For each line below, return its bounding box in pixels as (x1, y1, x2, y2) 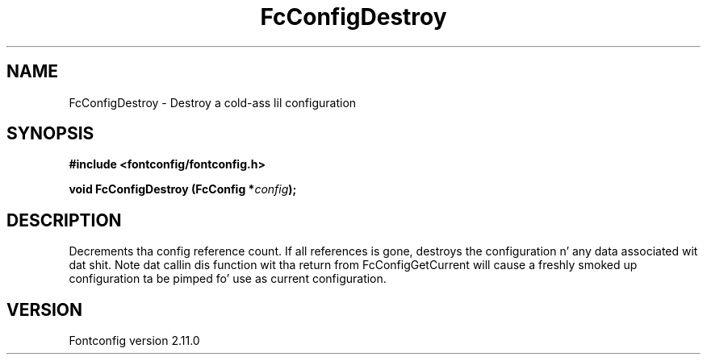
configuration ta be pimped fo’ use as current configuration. (69, 272, 387, 286)
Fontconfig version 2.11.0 (69, 334, 200, 348)
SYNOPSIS (6, 123, 94, 144)
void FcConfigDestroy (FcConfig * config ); (69, 182, 297, 197)
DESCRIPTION (6, 210, 122, 230)
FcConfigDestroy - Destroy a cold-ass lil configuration (69, 95, 357, 110)
